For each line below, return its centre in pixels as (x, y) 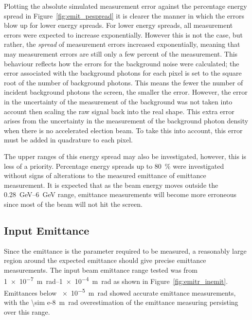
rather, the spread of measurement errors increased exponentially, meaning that (122, 44)
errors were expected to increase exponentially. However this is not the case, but (123, 34)
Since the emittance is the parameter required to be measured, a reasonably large (125, 250)
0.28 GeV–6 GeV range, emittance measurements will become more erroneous (120, 194)
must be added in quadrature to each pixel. (69, 140)
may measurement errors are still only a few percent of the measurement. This (121, 53)
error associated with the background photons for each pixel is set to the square (123, 73)
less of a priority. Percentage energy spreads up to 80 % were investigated (114, 166)
